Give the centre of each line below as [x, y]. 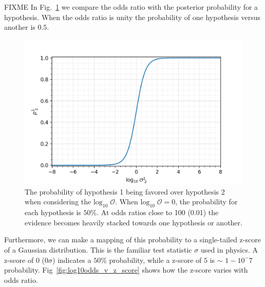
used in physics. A [229, 249]
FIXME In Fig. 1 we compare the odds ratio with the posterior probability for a [131, 7]
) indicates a [72, 260]
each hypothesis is [53, 212]
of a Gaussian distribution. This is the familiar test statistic [98, 249]
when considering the [58, 202]
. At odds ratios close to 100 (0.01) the [158, 212]
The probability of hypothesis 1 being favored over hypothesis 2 [125, 191]
